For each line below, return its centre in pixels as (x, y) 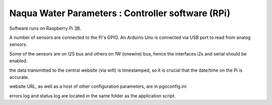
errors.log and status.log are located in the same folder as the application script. (92, 95)
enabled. (18, 61)
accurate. (19, 77)
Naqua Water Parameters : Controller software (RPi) (120, 13)
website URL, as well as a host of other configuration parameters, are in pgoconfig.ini (98, 86)
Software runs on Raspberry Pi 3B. (45, 28)
